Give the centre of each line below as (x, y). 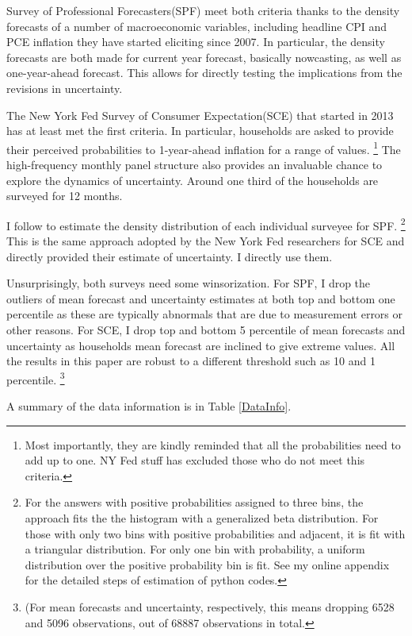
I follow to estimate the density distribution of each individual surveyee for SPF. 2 (206, 224)
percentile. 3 (36, 378)
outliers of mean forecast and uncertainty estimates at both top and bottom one (201, 298)
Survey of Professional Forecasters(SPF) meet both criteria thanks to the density (203, 10)
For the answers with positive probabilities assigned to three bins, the (194, 502)
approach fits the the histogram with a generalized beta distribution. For (202, 518)
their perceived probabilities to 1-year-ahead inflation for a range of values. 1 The (204, 148)
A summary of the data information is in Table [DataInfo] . (149, 406)
